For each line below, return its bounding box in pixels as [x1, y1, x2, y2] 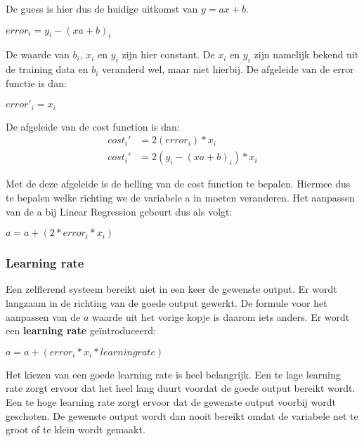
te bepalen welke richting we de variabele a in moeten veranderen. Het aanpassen [6, 190, 355, 205]
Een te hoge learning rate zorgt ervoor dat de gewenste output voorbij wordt [6, 395, 336, 409]
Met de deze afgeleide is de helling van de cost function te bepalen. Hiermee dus [6, 176, 351, 191]
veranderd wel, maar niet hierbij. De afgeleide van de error [102, 62, 354, 77]
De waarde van [6, 47, 70, 62]
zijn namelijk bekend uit [254, 47, 359, 62]
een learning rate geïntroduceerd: [6, 323, 156, 338]
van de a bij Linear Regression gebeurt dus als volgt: [6, 204, 233, 218]
